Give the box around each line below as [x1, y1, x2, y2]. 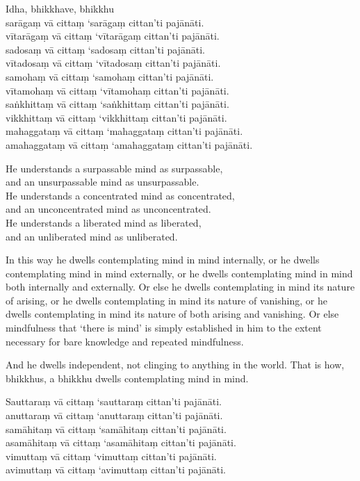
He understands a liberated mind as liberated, [6, 215, 202, 229]
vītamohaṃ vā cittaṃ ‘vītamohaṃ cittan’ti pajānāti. [6, 83, 229, 97]
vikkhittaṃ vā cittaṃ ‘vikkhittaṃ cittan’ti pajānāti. [6, 110, 227, 124]
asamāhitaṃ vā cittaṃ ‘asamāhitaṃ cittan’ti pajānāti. [6, 435, 236, 450]
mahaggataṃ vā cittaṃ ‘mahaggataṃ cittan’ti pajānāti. [6, 124, 243, 138]
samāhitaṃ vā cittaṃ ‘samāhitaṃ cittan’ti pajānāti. [6, 421, 227, 436]
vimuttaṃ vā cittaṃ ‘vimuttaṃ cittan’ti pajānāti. [6, 448, 217, 463]
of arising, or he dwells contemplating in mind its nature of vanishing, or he [6, 293, 327, 307]
